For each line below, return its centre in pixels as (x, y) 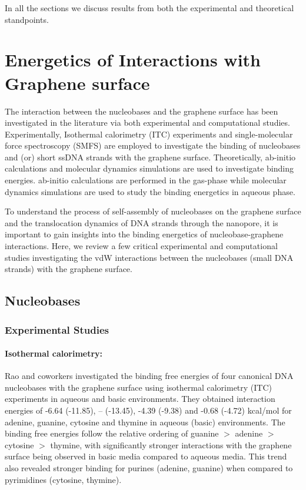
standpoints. (27, 19)
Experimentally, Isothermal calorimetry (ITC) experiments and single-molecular (149, 134)
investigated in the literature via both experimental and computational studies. (147, 122)
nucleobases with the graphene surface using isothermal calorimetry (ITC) (139, 387)
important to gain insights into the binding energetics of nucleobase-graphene (144, 234)
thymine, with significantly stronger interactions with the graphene (171, 444)
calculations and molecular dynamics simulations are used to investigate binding (149, 168)
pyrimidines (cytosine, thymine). (63, 479)
